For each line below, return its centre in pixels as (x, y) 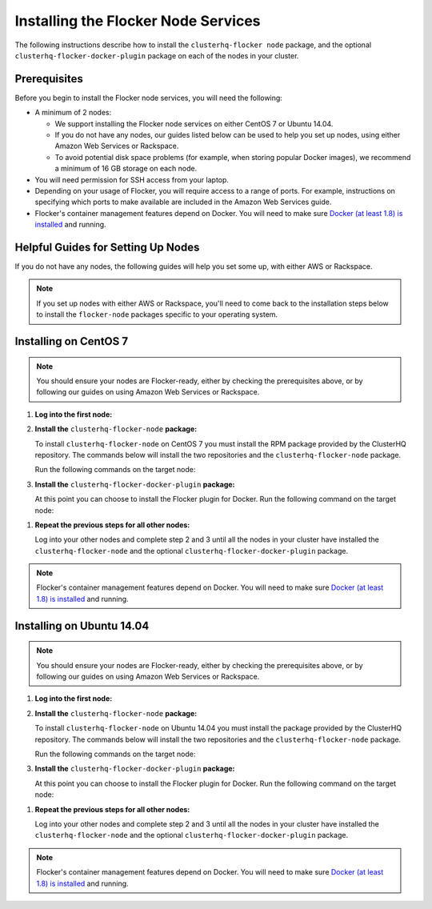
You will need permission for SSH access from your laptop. (132, 179)
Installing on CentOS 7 (71, 341)
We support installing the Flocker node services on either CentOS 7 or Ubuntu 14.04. (194, 123)
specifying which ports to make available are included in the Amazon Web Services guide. (183, 202)
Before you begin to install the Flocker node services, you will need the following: (149, 98)
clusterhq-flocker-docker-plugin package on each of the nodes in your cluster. (157, 55)
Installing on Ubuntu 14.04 (82, 625)
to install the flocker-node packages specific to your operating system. (157, 314)
